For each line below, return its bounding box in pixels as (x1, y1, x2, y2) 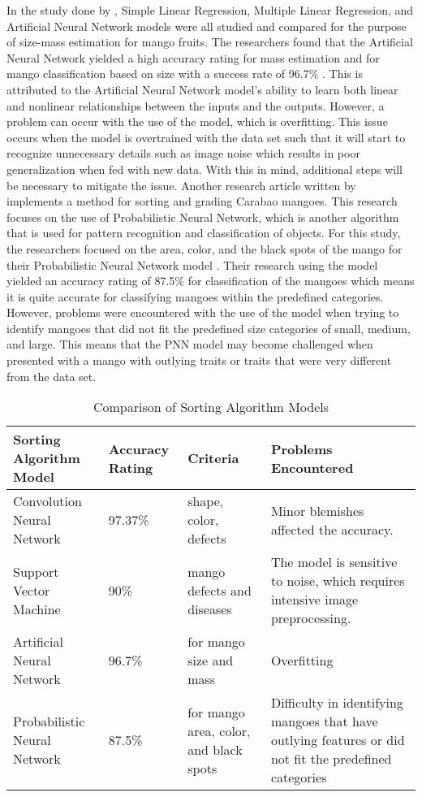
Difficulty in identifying (270, 693, 403, 713)
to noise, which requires (270, 571, 405, 591)
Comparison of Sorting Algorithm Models (93, 397, 329, 417)
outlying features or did (270, 730, 405, 750)
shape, (187, 492, 224, 511)
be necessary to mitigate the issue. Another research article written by (6, 176, 356, 193)
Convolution (13, 492, 82, 511)
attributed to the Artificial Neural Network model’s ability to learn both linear (6, 80, 398, 97)
